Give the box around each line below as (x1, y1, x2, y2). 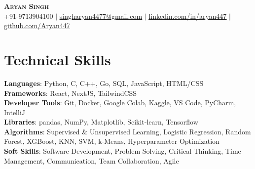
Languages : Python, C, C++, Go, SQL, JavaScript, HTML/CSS (4, 78, 204, 88)
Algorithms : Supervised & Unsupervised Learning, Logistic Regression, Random (4, 126, 251, 136)
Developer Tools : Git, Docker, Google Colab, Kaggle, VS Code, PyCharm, (4, 97, 236, 108)
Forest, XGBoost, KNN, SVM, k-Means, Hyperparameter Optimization (4, 136, 219, 146)
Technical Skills (4, 49, 111, 69)
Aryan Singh (4, 1, 49, 11)
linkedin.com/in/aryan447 (148, 10, 227, 21)
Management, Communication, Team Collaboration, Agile (4, 155, 179, 166)
